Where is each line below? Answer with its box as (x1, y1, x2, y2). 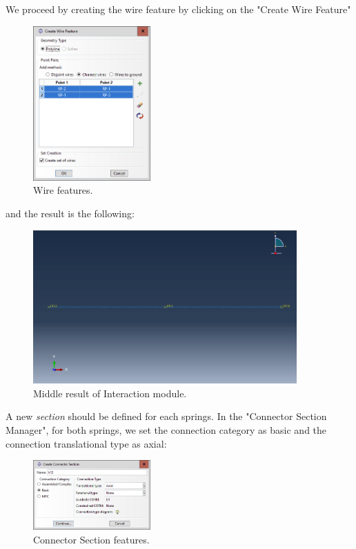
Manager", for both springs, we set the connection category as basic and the (6, 422, 327, 437)
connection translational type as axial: (6, 436, 167, 450)
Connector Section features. (33, 532, 150, 546)
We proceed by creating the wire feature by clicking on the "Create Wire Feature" (6, 2, 351, 16)
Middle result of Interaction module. (33, 386, 187, 400)
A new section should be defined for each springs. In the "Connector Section (6, 409, 327, 423)
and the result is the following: (6, 206, 135, 221)
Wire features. (33, 183, 93, 197)
